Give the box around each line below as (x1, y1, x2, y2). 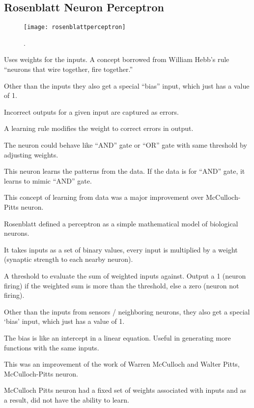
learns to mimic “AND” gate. (4, 175, 92, 186)
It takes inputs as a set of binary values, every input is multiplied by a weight (4, 244, 238, 254)
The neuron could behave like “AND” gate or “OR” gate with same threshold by (4, 140, 247, 150)
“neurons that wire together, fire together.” (4, 64, 133, 74)
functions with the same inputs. (4, 342, 99, 352)
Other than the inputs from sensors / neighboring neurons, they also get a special (4, 306, 250, 316)
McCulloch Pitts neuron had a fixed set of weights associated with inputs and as (4, 385, 247, 395)
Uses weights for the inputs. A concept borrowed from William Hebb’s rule (4, 54, 229, 64)
